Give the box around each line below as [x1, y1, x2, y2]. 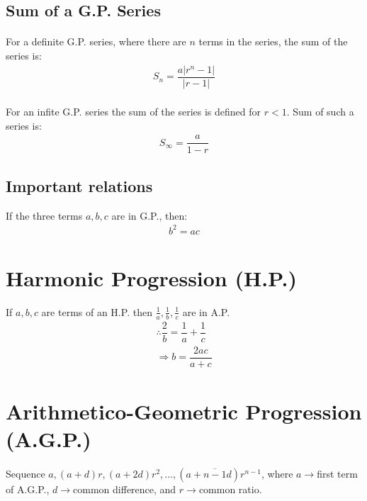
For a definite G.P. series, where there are [6, 34, 186, 49]
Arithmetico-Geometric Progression [6, 397, 362, 426]
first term [317, 466, 358, 481]
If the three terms [6, 208, 83, 223]
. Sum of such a [286, 104, 354, 119]
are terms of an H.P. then [41, 304, 152, 319]
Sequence [6, 466, 45, 481]
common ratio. [198, 482, 262, 497]
